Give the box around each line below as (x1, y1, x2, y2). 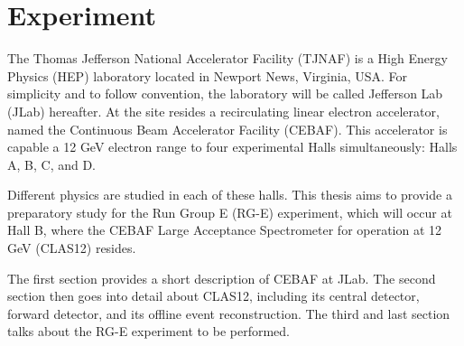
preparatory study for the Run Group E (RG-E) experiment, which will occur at (7, 202, 452, 221)
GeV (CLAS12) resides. (7, 238, 136, 257)
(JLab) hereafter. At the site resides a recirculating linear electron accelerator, (7, 101, 440, 120)
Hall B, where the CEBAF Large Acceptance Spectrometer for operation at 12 (7, 220, 442, 239)
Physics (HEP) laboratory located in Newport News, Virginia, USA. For (7, 66, 408, 85)
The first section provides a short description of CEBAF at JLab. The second (7, 268, 436, 287)
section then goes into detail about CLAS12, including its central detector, (7, 286, 420, 305)
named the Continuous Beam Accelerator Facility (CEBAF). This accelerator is (7, 119, 448, 138)
